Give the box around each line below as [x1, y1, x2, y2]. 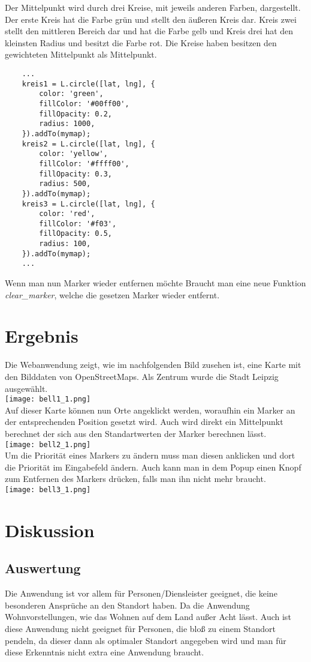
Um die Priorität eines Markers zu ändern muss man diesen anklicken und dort [5, 449, 295, 462]
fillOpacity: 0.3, [39, 169, 112, 178]
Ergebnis [5, 323, 78, 348]
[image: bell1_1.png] [5, 395, 91, 404]
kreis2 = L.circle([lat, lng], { [22, 139, 155, 148]
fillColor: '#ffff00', [39, 159, 129, 168]
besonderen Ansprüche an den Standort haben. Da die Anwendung [5, 598, 250, 611]
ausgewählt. [5, 382, 48, 394]
